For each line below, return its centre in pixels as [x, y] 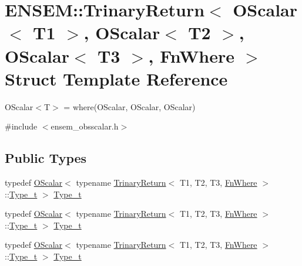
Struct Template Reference [116, 78]
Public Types [46, 158]
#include [21, 126]
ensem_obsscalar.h [85, 126]
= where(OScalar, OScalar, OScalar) [130, 106]
